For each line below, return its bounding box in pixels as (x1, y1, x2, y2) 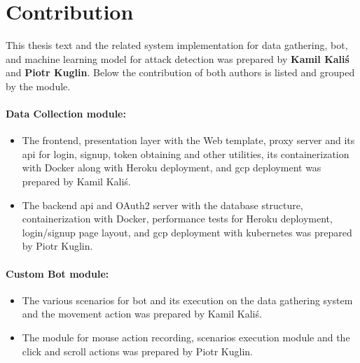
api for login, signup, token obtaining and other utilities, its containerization (22, 146, 349, 161)
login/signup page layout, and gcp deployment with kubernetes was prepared (22, 225, 352, 239)
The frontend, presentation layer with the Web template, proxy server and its (22, 133, 355, 148)
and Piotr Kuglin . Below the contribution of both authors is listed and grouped (6, 65, 355, 80)
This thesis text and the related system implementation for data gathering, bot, (6, 38, 348, 52)
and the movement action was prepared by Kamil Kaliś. (22, 306, 262, 321)
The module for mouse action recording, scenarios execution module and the (22, 330, 350, 345)
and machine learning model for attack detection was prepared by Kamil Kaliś (6, 51, 349, 66)
